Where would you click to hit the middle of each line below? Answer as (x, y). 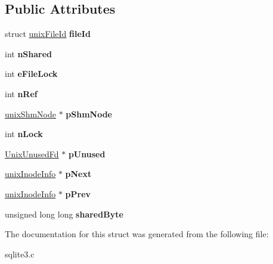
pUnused (87, 153)
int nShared (29, 53)
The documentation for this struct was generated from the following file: (137, 234)
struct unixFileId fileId (48, 34)
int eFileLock (31, 74)
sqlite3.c (20, 254)
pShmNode (89, 114)
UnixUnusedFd (32, 153)
